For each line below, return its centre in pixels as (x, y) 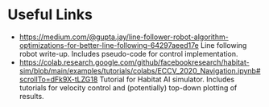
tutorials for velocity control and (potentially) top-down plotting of (128, 87)
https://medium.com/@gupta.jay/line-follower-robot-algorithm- (124, 37)
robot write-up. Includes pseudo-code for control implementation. (128, 53)
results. (32, 96)
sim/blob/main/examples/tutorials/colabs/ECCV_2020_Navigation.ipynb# (140, 70)
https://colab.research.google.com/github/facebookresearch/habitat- (134, 62)
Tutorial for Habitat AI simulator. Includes (167, 79)
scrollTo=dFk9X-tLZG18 (58, 79)
